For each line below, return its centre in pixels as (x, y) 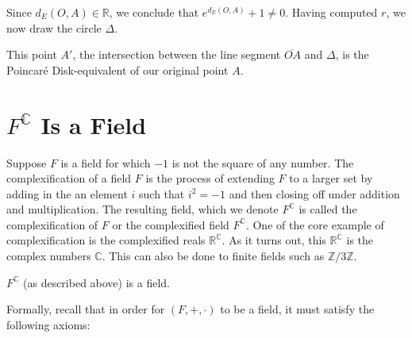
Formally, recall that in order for (86, 309)
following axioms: (48, 324)
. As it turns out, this (274, 240)
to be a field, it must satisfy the (297, 309)
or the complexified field (171, 224)
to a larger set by (331, 178)
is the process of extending (210, 178)
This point (32, 54)
